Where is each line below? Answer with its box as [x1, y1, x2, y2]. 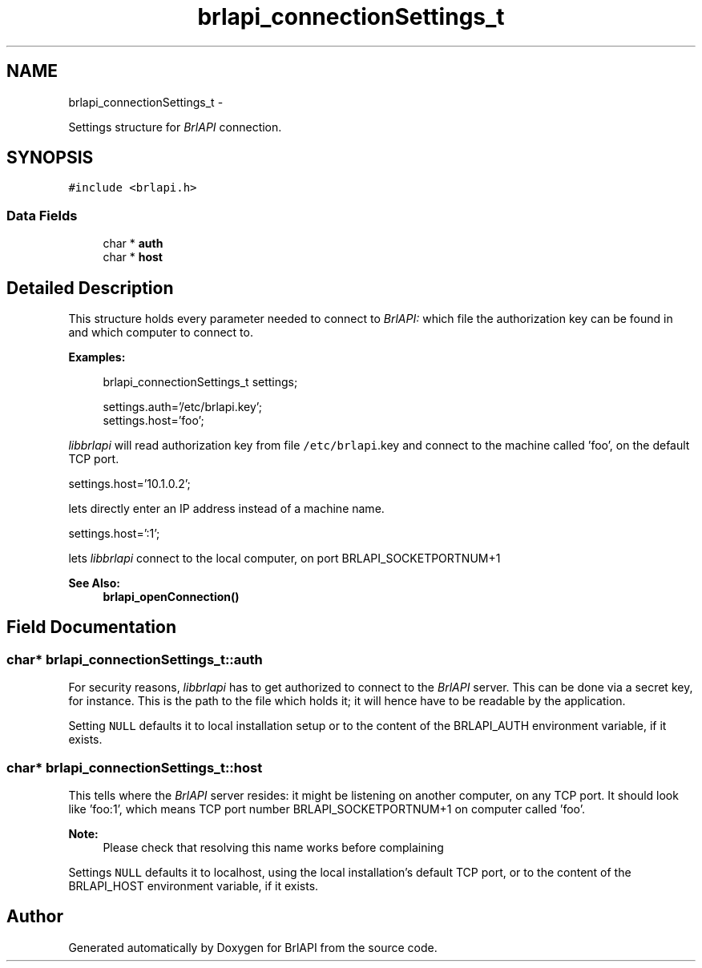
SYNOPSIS [6, 147, 94, 168]
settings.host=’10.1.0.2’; [68, 477, 191, 491]
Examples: [68, 350, 126, 365]
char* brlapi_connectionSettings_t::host [6, 759, 263, 776]
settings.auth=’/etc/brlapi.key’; [103, 400, 262, 414]
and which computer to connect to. [68, 325, 253, 340]
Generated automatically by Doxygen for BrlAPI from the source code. [68, 940, 438, 954]
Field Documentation [6, 617, 176, 638]
